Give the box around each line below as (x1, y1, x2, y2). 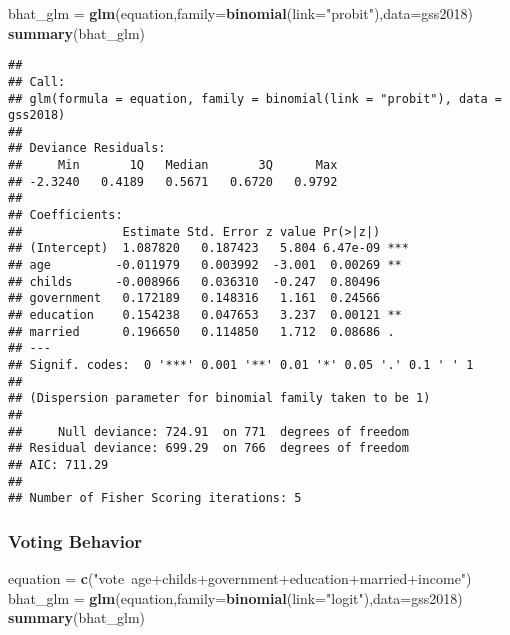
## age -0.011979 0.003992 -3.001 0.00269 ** (8, 258, 402, 273)
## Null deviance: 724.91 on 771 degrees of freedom (8, 424, 409, 439)
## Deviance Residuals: (8, 141, 166, 156)
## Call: (8, 74, 66, 89)
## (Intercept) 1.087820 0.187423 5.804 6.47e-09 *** (8, 241, 409, 256)
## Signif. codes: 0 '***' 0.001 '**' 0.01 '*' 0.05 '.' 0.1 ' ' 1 (8, 358, 474, 372)
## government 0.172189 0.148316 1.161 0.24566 (8, 291, 381, 306)
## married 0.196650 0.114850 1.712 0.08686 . (8, 324, 395, 339)
